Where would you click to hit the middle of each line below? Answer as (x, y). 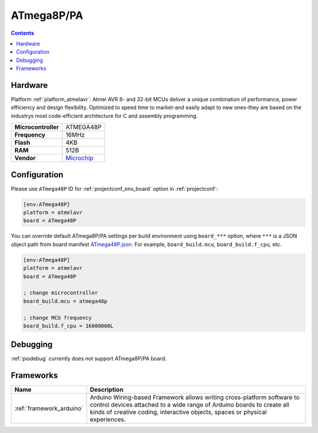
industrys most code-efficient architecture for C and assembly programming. (104, 115)
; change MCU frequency (58, 318)
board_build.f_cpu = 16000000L (69, 326)
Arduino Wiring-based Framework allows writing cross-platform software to (195, 398)
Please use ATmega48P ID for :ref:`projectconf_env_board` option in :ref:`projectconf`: (115, 189)
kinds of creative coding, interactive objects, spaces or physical (178, 412)
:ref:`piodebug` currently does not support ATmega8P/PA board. (89, 359)
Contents (23, 33)
